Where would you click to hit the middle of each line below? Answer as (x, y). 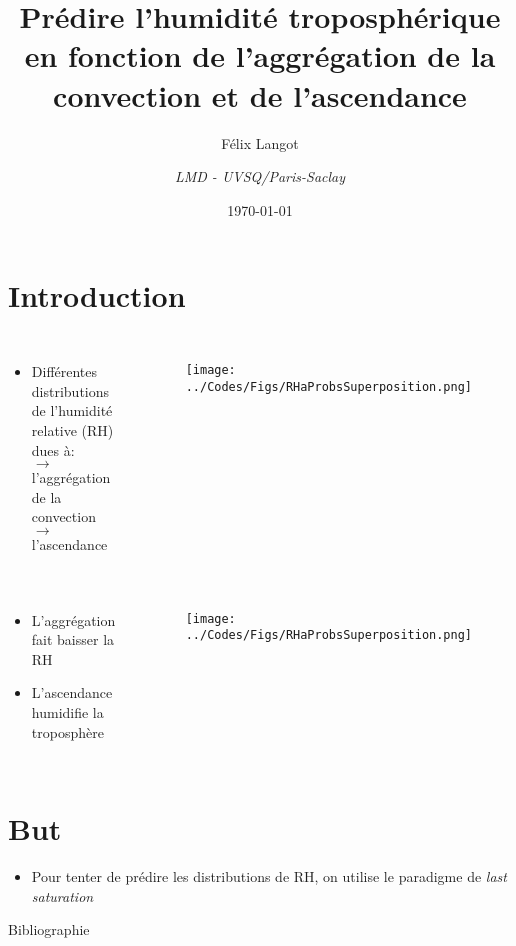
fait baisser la (73, 639)
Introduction (97, 295)
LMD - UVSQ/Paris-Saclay (260, 176)
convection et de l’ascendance (260, 94)
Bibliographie (49, 929)
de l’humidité (72, 410)
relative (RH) (72, 430)
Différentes (64, 371)
